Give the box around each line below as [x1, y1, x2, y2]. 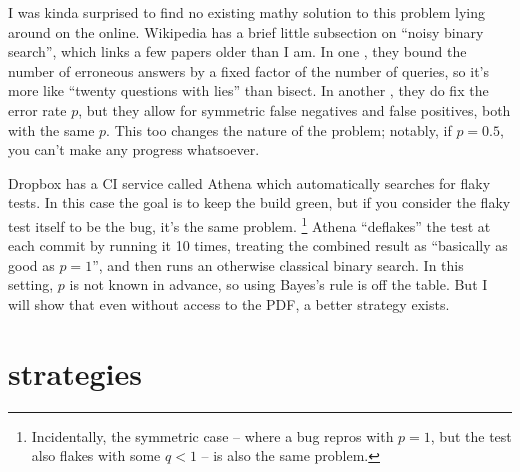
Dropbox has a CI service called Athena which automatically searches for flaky [8, 172, 491, 193]
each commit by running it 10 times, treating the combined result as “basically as [8, 235, 508, 256]
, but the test [430, 425, 512, 446]
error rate [8, 99, 67, 120]
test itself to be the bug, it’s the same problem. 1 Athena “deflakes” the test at [8, 212, 491, 236]
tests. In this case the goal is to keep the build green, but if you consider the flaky [8, 192, 511, 213]
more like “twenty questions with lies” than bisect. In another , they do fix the [8, 80, 489, 101]
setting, [8, 274, 54, 295]
